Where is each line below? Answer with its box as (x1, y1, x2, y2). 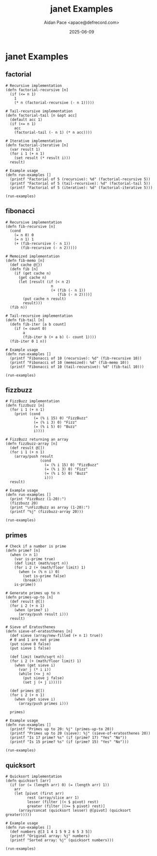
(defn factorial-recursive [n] (5, 87, 69, 92)
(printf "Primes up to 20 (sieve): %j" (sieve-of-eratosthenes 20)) (10, 731, 151, 736)
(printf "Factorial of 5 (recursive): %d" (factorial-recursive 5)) (10, 176, 151, 182)
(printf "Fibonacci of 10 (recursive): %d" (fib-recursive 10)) (10, 356, 142, 360)
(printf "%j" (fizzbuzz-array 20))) (10, 509, 84, 514)
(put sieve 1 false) (10, 646, 51, 651)
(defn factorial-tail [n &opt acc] (5, 113, 77, 118)
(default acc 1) (10, 117, 43, 122)
